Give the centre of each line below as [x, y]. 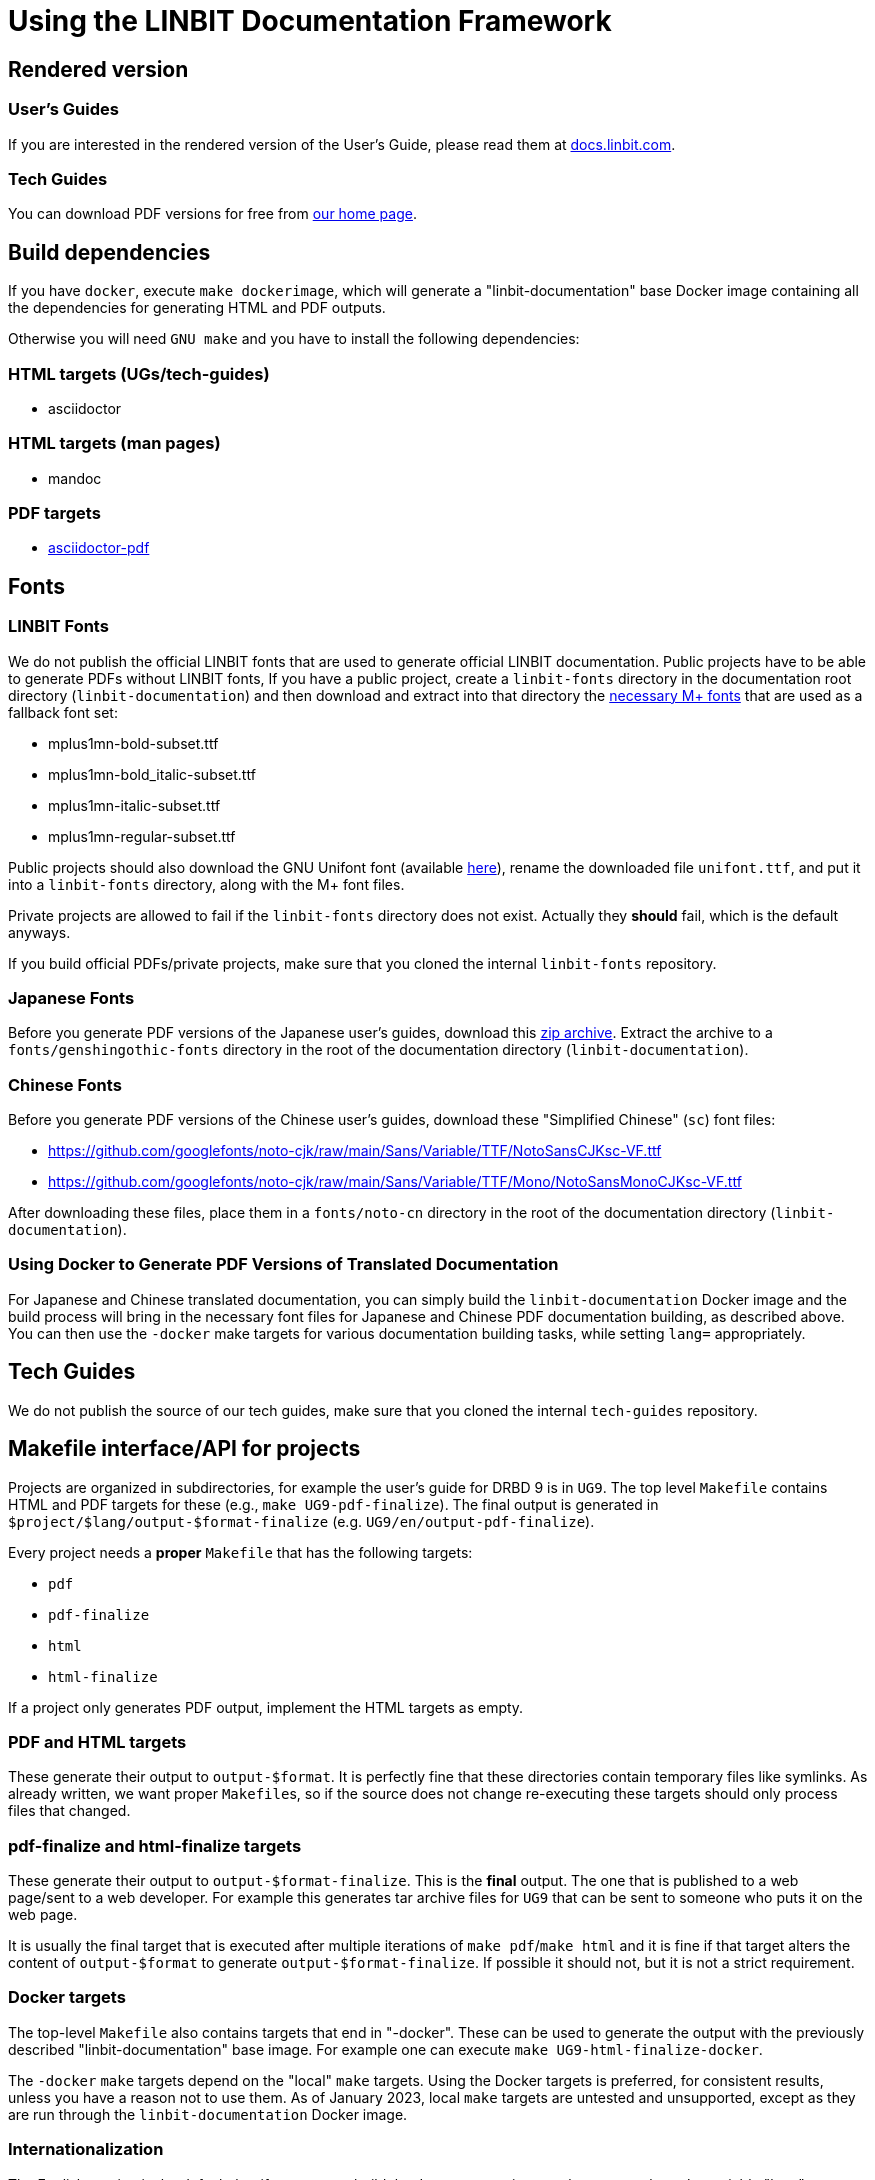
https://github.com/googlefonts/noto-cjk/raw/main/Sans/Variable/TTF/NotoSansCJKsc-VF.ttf [355, 1151]
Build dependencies [109, 252]
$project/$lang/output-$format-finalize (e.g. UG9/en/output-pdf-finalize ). [301, 1521]
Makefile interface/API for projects [184, 1449]
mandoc [75, 478]
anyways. [39, 932]
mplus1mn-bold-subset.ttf [133, 743]
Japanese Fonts [71, 997]
